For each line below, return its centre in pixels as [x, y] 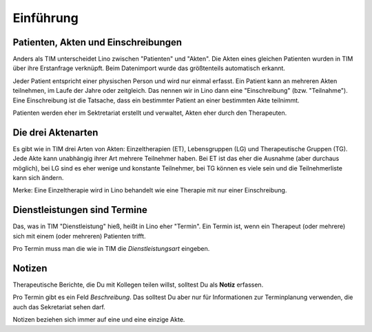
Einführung [45, 18]
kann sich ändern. [38, 178]
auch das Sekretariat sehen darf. [59, 307]
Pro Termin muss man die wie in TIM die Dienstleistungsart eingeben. [111, 249]
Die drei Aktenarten [55, 132]
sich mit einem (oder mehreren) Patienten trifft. [79, 236]
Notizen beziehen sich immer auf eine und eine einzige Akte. [99, 320]
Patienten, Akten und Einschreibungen [97, 42]
